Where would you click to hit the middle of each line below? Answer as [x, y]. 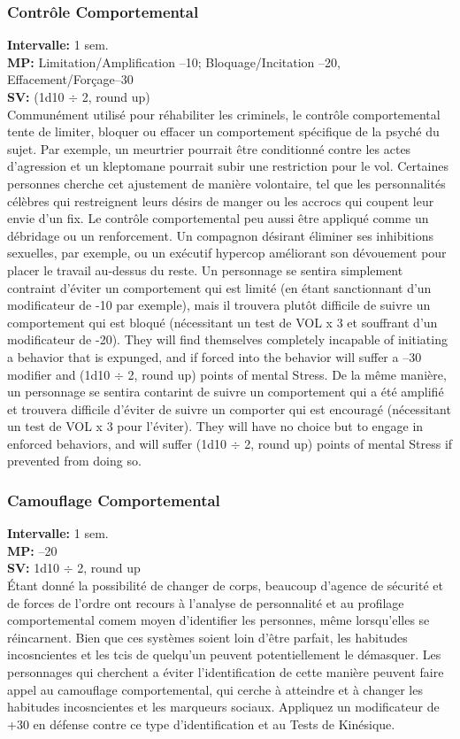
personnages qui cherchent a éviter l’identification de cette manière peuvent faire [226, 672]
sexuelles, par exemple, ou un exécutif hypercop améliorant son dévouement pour [227, 253]
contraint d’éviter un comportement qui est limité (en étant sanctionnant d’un [219, 287]
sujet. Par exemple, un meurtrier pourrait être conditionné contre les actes [209, 148]
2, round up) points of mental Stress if [349, 443]
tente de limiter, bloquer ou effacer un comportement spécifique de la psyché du [223, 131]
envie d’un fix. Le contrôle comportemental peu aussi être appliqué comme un [218, 218]
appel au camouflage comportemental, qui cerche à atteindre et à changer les [215, 689]
